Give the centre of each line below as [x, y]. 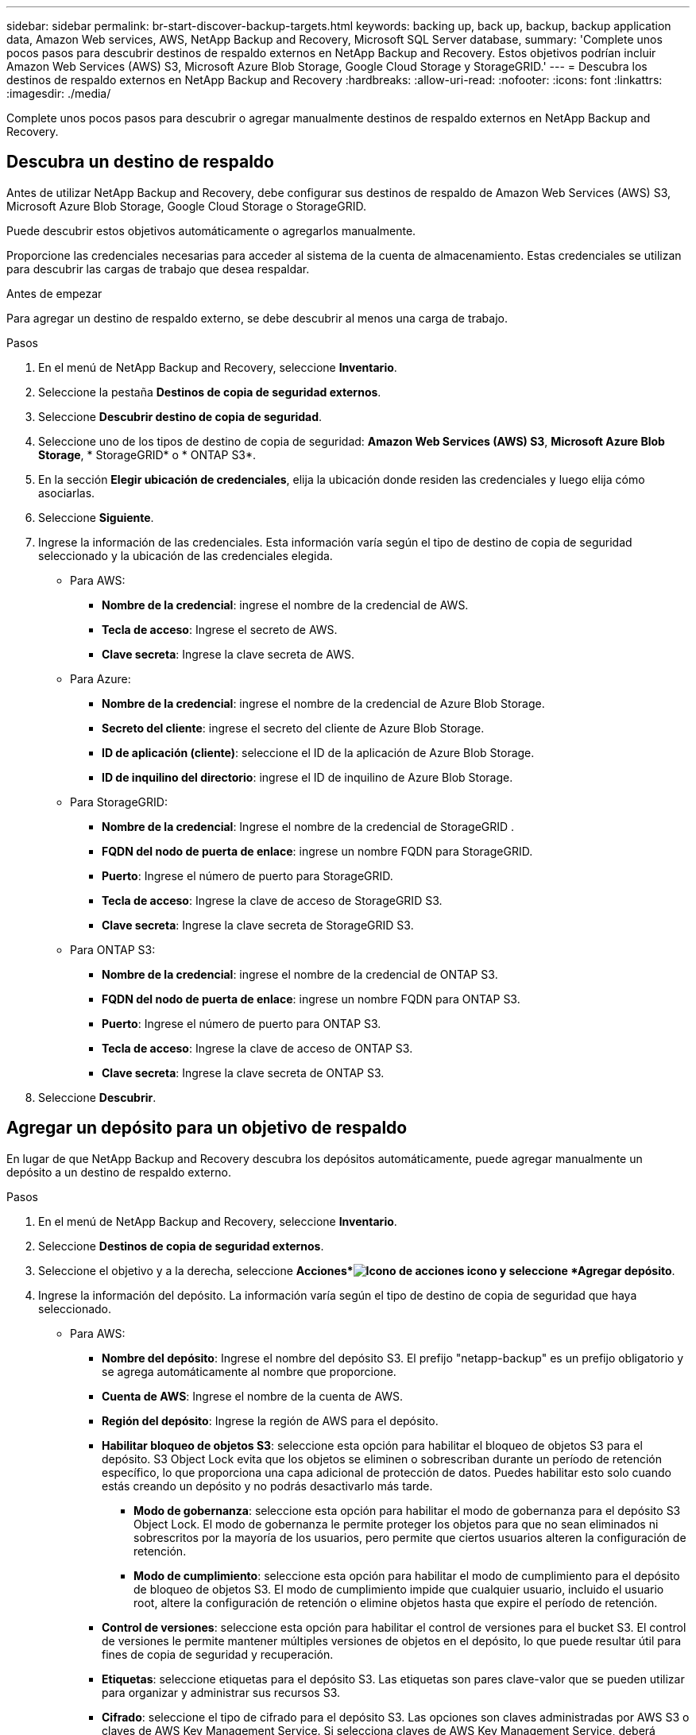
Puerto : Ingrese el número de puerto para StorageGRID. [247, 875]
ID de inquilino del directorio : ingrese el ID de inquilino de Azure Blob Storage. [307, 777]
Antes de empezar [54, 293]
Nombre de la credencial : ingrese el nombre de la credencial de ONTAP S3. [300, 974]
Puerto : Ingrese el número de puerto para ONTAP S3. [242, 1023]
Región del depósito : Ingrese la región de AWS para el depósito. [270, 1420]
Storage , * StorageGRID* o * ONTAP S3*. [147, 454]
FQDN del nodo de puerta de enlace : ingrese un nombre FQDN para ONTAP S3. [311, 999]
